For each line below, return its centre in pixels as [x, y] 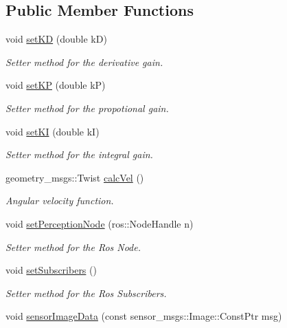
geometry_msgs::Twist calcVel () [75, 177]
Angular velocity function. [60, 200]
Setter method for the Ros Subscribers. [86, 293]
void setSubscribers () [51, 270]
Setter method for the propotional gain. [87, 108]
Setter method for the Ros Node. [73, 247]
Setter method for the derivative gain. [84, 62]
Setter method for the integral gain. [79, 154]
